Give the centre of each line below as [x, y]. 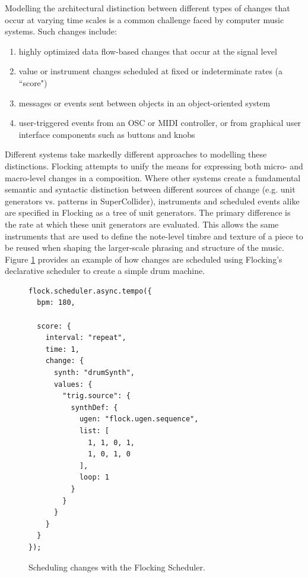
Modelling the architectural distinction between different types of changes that [147, 8]
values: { [73, 384]
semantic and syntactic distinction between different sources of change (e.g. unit [150, 189]
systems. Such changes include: [61, 31]
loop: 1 [94, 477]
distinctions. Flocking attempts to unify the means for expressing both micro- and [154, 165]
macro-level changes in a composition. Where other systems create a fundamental [153, 177]
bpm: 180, [56, 303]
